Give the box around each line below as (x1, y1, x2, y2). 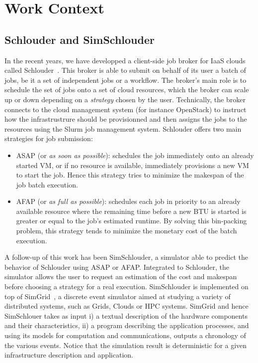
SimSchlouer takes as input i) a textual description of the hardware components (4, 310, 248, 321)
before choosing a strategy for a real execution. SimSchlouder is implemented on (4, 281, 249, 292)
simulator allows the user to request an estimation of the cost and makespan (4, 271, 237, 282)
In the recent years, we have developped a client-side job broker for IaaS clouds (4, 55, 246, 65)
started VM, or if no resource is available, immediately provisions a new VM (16, 160, 249, 170)
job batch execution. (16, 179, 78, 189)
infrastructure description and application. (4, 350, 133, 360)
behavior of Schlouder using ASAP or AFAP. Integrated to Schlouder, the (4, 261, 230, 272)
